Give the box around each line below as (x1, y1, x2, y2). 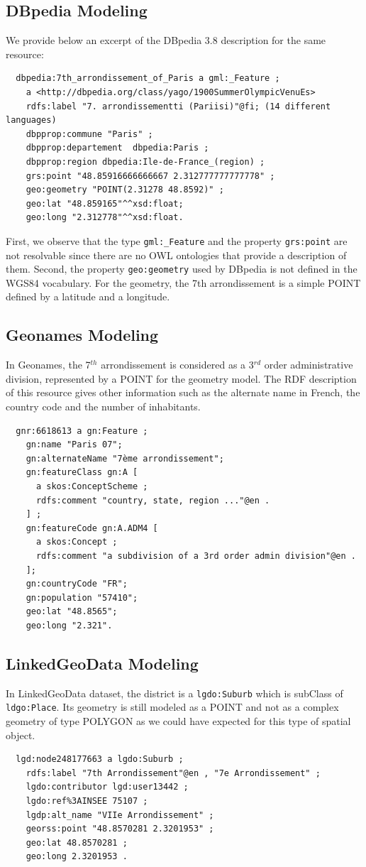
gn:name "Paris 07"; (26, 440, 123, 450)
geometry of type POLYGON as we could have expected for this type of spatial (6, 714, 351, 729)
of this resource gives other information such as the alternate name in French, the (6, 385, 360, 400)
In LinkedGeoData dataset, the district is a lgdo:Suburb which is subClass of (6, 685, 343, 700)
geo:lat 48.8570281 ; (26, 837, 128, 848)
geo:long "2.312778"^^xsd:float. (26, 212, 184, 223)
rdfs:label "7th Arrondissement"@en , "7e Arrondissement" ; (26, 768, 321, 778)
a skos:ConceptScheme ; (35, 481, 148, 491)
